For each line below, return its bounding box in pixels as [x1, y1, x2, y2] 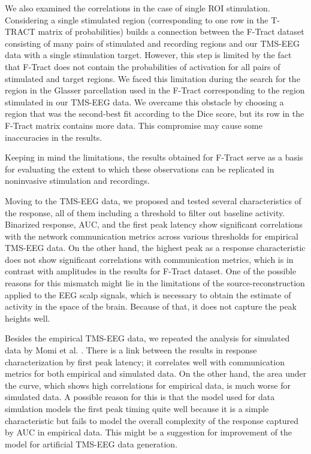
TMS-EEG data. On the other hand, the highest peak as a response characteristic [5, 241, 306, 254]
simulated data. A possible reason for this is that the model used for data [5, 391, 275, 403]
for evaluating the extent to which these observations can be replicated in [5, 162, 274, 175]
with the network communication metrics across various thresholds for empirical [5, 229, 298, 242]
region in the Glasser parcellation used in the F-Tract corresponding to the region [5, 84, 305, 96]
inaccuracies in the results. [5, 131, 102, 143]
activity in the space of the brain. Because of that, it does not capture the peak [5, 300, 297, 313]
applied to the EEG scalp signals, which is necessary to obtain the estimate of [5, 288, 291, 301]
